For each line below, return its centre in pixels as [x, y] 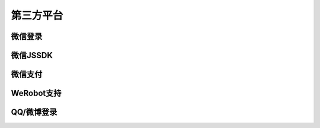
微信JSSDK [32, 55]
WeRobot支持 [36, 93]
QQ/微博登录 [34, 112]
